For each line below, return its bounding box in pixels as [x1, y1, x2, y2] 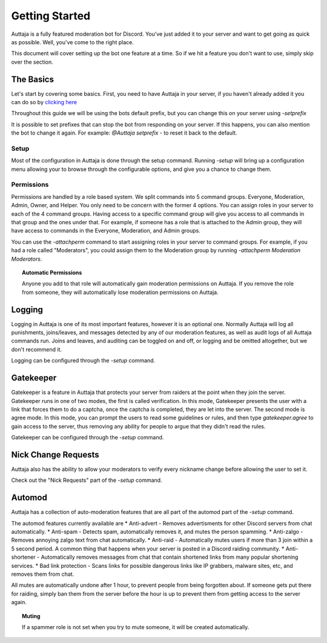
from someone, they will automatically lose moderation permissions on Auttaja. [22, 288, 219, 296]
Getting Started [11, 9, 91, 22]
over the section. [11, 58, 54, 65]
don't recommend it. [11, 345, 62, 353]
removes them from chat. [11, 570, 74, 578]
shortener [11, 553, 36, 561]
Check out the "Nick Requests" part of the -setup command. [11, 476, 163, 484]
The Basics [11, 74, 54, 84]
